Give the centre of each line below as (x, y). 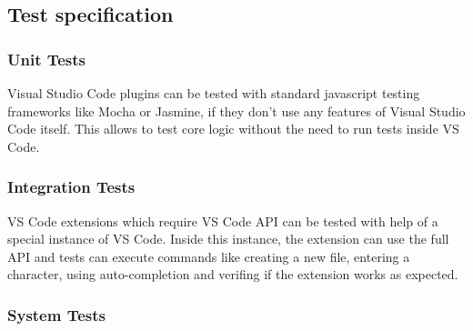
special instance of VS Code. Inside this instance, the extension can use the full (228, 239)
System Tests (56, 314)
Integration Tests (71, 187)
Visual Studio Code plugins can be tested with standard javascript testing (214, 93)
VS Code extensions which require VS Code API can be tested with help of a (223, 221)
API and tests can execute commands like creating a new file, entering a (209, 256)
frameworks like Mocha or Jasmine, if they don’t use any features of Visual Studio (236, 110)
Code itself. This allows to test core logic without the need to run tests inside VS (233, 129)
